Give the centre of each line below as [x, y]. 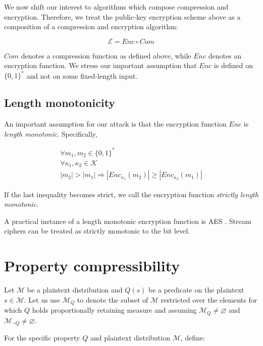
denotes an [225, 55]
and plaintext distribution [130, 337]
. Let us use [42, 299]
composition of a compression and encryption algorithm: [91, 26]
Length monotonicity [60, 103]
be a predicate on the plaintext [196, 290]
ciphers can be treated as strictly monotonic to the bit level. [97, 231]
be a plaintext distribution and [75, 290]
